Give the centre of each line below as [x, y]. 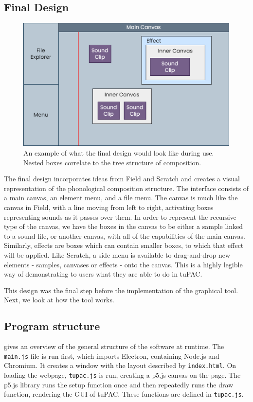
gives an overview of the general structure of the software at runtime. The [114, 346]
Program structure [52, 326]
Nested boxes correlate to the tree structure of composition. [112, 162]
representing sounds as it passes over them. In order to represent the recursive [120, 217]
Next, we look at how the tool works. [59, 300]
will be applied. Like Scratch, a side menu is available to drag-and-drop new [117, 255]
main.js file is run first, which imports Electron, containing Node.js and [112, 356]
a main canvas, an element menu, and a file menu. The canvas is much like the [121, 198]
